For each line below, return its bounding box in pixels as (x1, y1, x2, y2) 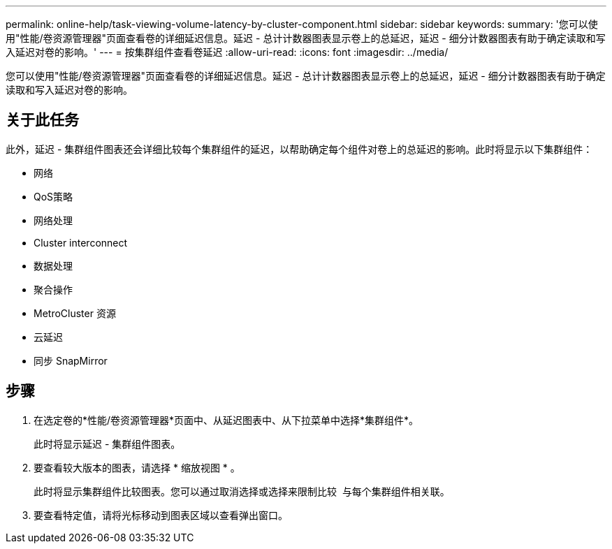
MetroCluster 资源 (34, 307, 116, 319)
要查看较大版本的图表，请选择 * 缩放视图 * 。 (34, 461, 240, 474)
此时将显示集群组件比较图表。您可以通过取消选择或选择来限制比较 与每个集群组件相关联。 (34, 485, 450, 497)
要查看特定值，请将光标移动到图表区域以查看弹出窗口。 (34, 508, 288, 521)
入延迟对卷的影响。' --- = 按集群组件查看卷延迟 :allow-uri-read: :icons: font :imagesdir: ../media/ (6, 46, 449, 58)
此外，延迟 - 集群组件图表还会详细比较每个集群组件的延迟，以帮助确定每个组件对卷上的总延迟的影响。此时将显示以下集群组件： (6, 142, 593, 155)
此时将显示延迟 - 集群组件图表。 (34, 437, 181, 450)
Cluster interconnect (34, 236, 128, 249)
